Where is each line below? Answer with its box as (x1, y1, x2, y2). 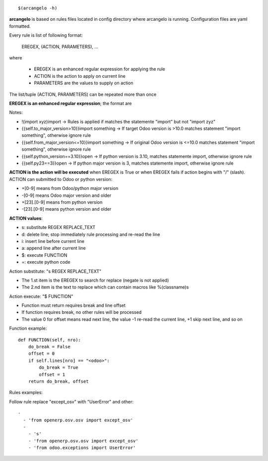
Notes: (9, 110, 23, 115)
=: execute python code (21, 259, 70, 265)
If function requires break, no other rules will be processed (21, 309, 142, 315)
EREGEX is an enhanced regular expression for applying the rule (34, 66, 166, 72)
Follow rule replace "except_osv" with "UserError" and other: (9, 399, 134, 404)
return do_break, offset (28, 378, 89, 384)
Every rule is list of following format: (9, 32, 83, 38)
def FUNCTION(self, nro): (18, 337, 81, 343)
